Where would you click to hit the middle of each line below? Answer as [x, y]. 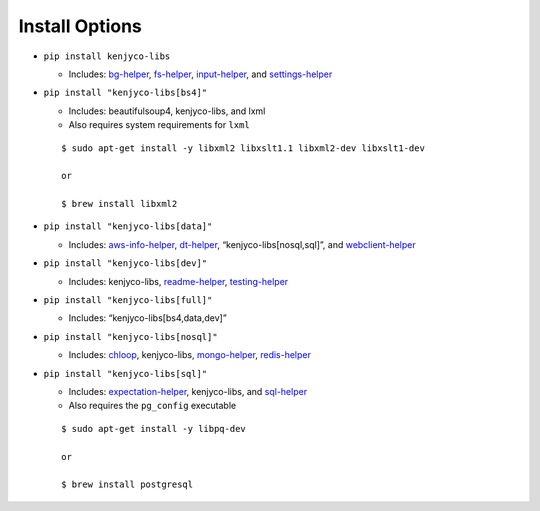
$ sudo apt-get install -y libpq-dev [154, 428]
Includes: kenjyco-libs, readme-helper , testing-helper [178, 281]
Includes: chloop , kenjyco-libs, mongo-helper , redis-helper [190, 355]
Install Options [80, 26]
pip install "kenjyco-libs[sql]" [125, 373]
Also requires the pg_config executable [152, 406]
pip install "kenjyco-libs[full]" [128, 300]
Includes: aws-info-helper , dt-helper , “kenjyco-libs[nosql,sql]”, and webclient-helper [242, 244]
